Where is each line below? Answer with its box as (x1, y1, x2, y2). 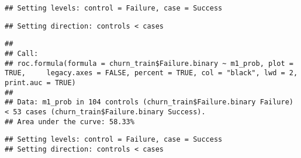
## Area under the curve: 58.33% (5, 117, 134, 126)
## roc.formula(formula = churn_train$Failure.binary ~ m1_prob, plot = (5, 59, 293, 68)
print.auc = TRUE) (5, 78, 76, 87)
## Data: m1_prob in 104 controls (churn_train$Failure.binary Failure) (5, 98, 293, 107)
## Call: (5, 49, 39, 58)
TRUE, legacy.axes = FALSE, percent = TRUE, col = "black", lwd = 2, (5, 69, 298, 78)
